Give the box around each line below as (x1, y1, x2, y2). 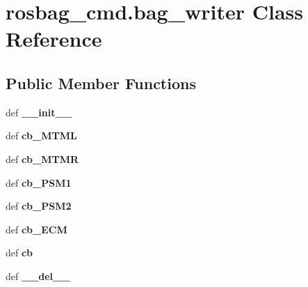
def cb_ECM (6, 222, 67, 236)
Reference (6, 24, 102, 53)
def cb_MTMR (6, 151, 79, 166)
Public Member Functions (6, 72, 196, 93)
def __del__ (6, 268, 70, 283)
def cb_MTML (6, 128, 77, 143)
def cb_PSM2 (6, 199, 72, 213)
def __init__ (6, 104, 72, 119)
